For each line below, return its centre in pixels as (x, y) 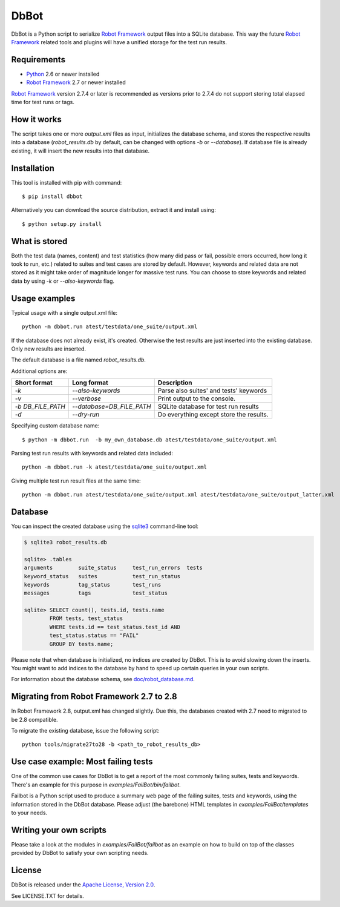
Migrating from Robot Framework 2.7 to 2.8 (94, 697)
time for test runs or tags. (43, 102)
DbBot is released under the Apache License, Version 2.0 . (83, 885)
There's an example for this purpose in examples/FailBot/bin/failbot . (96, 785)
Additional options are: (39, 371)
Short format (34, 383)
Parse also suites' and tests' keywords (212, 391)
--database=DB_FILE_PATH (111, 407)
